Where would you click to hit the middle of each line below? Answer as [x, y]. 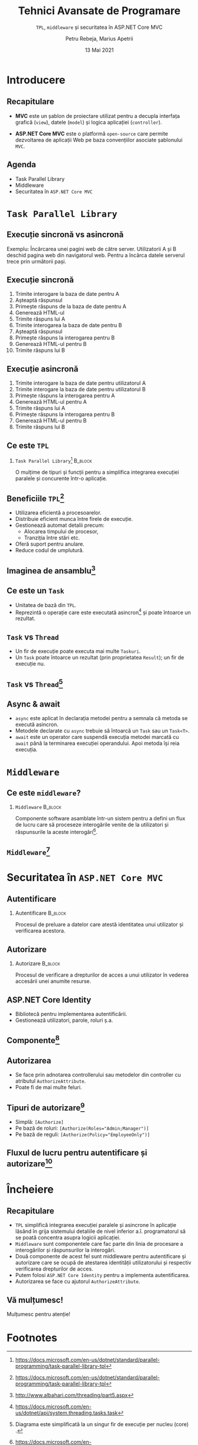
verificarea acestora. [40, 931]
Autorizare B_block [38, 964]
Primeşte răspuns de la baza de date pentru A [71, 306]
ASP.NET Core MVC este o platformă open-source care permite [92, 133]
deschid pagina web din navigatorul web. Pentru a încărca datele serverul [96, 255]
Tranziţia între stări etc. [52, 538]
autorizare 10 [30, 1163]
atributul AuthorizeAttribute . [50, 1081]
